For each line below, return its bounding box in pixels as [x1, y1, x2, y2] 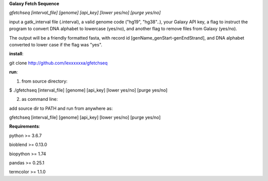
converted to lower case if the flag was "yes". [9, 42, 103, 47]
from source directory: [21, 78, 68, 84]
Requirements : [9, 124, 41, 130]
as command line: [21, 96, 58, 102]
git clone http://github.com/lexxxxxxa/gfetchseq [9, 60, 108, 66]
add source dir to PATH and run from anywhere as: [9, 105, 113, 111]
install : [9, 51, 24, 57]
